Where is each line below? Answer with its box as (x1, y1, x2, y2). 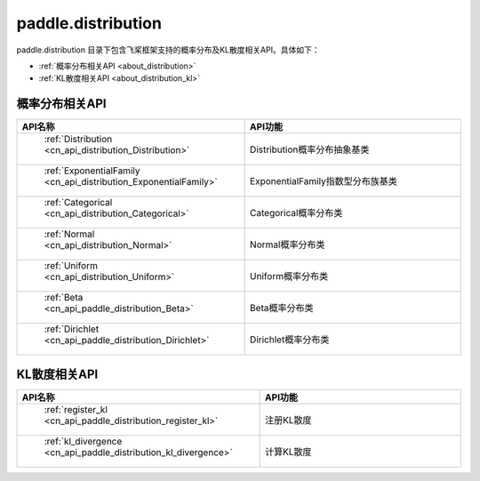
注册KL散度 (265, 413, 312, 426)
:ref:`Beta (44, 292, 84, 304)
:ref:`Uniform (44, 260, 98, 272)
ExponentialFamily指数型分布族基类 (249, 175, 397, 188)
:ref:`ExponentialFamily (44, 164, 140, 177)
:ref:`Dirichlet (44, 323, 100, 335)
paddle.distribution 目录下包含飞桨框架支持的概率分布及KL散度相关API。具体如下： (16, 44, 320, 55)
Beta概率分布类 (249, 302, 314, 315)
